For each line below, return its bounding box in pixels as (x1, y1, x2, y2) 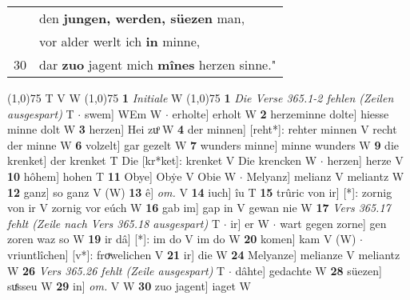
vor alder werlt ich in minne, (39, 32, 201, 50)
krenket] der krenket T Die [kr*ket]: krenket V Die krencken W (7, 152, 317, 169)
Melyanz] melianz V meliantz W (246, 167, 404, 184)
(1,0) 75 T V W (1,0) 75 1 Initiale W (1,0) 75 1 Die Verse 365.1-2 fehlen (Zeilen (7, 90, 394, 106)
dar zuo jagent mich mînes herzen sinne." (39, 55, 277, 74)
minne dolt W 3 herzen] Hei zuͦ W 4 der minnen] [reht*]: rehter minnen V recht (7, 121, 397, 138)
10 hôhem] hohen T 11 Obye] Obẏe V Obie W (7, 167, 237, 184)
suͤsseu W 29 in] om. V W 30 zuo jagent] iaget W (7, 278, 252, 294)
